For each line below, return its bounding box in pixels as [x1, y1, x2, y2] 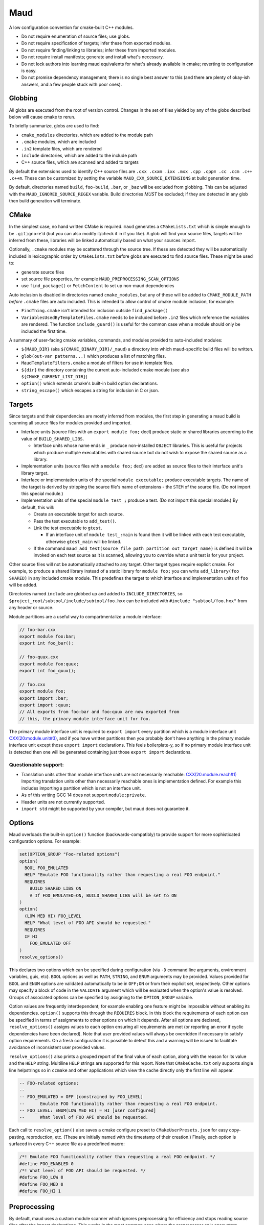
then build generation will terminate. [9, 198, 82, 204]
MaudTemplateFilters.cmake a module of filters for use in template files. [21, 360, 174, 366]
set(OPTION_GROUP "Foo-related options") [19, 852, 120, 857]
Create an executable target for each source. [33, 511, 124, 517]
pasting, [9, 1134, 25, 1140]
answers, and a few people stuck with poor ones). [21, 81, 122, 87]
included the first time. [21, 328, 67, 334]
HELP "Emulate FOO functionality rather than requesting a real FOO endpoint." [24, 872, 221, 878]
